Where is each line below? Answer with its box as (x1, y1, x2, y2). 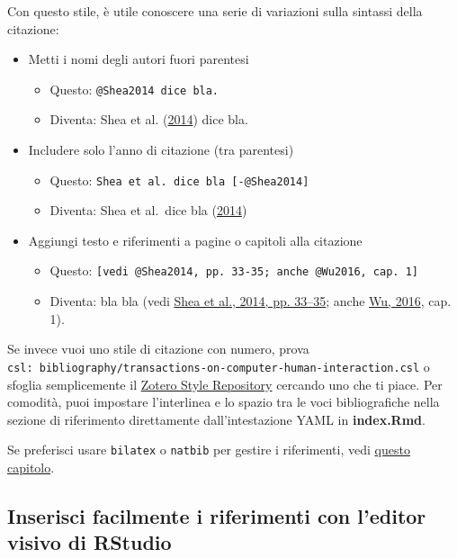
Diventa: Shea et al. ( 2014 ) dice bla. (49, 110, 248, 129)
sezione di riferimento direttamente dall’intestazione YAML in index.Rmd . (7, 409, 426, 428)
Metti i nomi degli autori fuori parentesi (28, 49, 249, 68)
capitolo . (7, 458, 55, 476)
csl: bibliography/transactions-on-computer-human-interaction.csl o (7, 356, 430, 375)
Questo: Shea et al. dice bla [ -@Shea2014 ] (49, 170, 309, 189)
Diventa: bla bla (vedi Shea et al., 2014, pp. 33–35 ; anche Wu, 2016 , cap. (49, 292, 452, 310)
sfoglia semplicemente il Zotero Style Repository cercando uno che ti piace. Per (7, 374, 443, 393)
